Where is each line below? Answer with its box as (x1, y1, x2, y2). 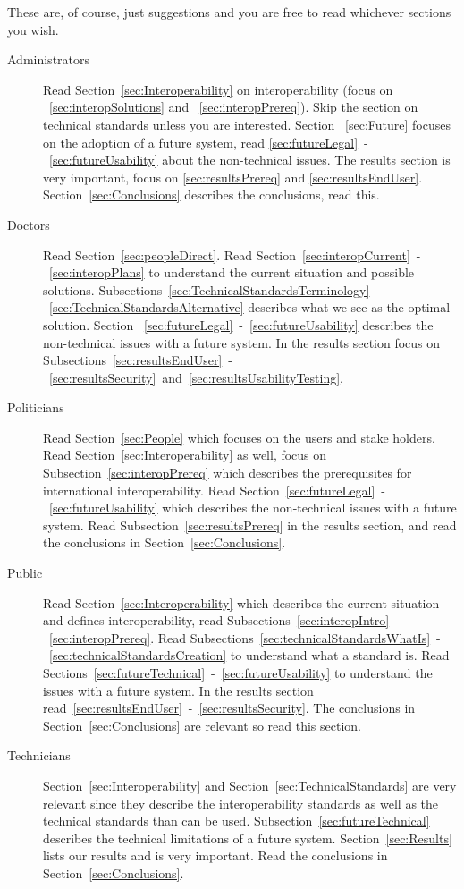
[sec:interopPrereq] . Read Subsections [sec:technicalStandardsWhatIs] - (49, 628, 441, 647)
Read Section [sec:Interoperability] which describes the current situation (43, 593, 440, 612)
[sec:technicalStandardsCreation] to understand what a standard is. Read (49, 646, 450, 665)
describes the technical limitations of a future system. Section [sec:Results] (43, 828, 452, 847)
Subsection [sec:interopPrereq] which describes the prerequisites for (43, 463, 412, 482)
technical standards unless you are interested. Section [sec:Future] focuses (43, 114, 451, 133)
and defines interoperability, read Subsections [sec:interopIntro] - (43, 611, 400, 630)
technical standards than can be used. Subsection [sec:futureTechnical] (43, 811, 430, 830)
